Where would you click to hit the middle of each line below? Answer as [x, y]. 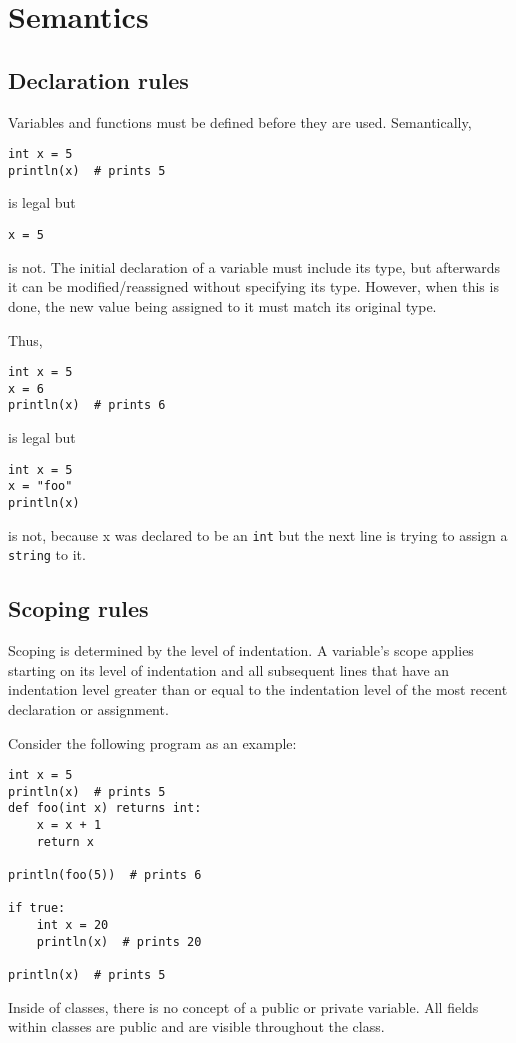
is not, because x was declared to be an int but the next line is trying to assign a [258, 534]
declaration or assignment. [88, 708]
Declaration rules [98, 79]
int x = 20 [72, 925]
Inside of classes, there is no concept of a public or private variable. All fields [243, 1006]
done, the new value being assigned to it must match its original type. [222, 305]
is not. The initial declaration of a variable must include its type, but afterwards [254, 266]
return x [65, 841]
